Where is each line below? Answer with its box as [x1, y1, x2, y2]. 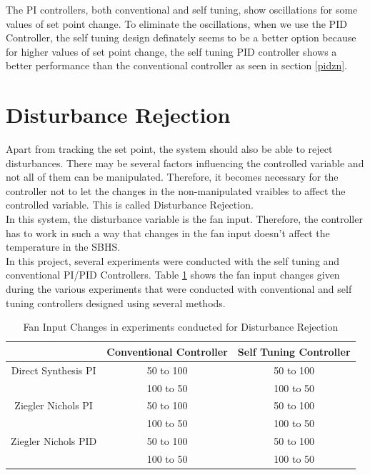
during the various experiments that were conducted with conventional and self [6, 281, 352, 296]
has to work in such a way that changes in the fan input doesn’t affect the [6, 225, 330, 240]
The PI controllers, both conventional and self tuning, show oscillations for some [6, 2, 358, 16]
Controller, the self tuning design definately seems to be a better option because [6, 30, 356, 45]
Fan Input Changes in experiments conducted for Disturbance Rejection [23, 319, 339, 334]
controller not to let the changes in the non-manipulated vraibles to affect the [6, 183, 346, 198]
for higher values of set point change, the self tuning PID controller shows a [6, 44, 337, 59]
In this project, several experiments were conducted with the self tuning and [6, 253, 340, 268]
